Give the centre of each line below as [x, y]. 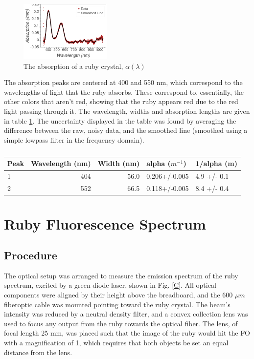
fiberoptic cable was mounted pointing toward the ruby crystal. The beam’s [117, 304]
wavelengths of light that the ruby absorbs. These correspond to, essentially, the [124, 92]
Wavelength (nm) [61, 163]
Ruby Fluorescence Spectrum [105, 224]
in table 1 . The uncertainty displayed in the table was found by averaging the [120, 120]
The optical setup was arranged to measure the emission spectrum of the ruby [121, 275]
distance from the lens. [38, 352]
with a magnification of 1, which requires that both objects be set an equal [116, 342]
